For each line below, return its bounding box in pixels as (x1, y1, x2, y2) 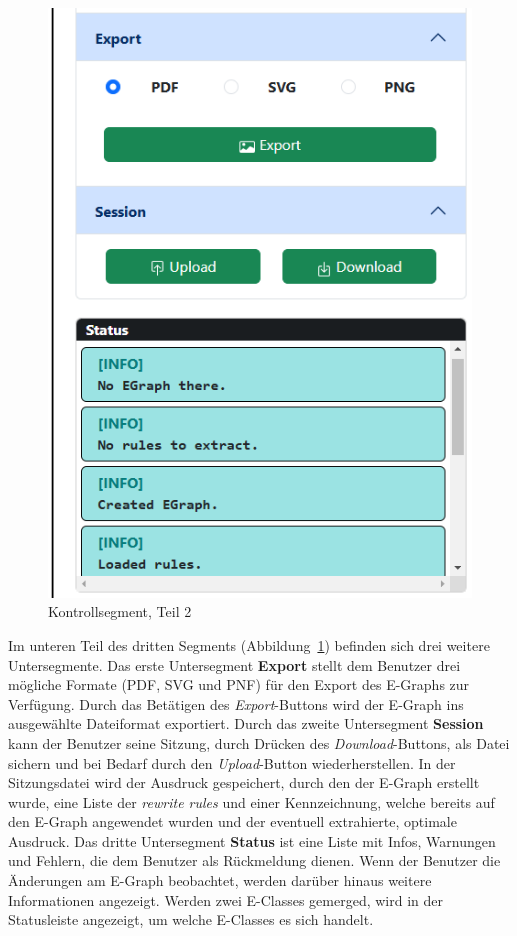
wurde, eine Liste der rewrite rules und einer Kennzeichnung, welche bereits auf (8, 791, 495, 812)
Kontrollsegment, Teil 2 (48, 601, 192, 622)
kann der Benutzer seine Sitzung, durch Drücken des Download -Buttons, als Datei (8, 732, 510, 753)
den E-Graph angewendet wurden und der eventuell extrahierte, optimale (8, 811, 457, 832)
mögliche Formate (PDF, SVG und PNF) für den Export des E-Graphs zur (8, 674, 470, 695)
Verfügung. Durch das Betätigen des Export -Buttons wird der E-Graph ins (8, 693, 464, 714)
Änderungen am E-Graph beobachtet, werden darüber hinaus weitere (8, 870, 432, 891)
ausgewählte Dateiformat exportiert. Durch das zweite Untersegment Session (8, 713, 484, 734)
